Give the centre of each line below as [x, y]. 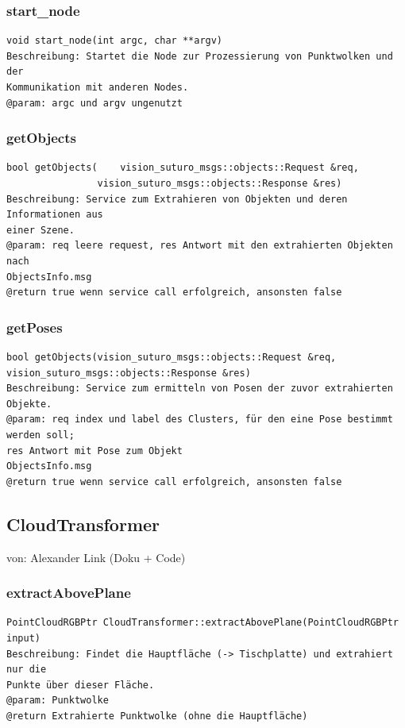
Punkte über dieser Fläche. [81, 685]
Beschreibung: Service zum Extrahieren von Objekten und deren [177, 199]
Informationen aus [55, 215]
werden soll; [40, 435]
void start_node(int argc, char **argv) [115, 41]
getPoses [35, 327]
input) [23, 638]
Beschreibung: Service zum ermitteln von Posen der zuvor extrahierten [200, 389]
